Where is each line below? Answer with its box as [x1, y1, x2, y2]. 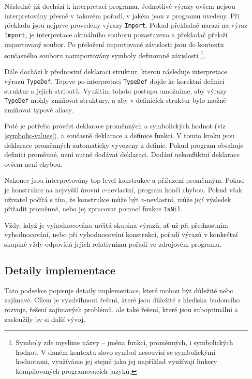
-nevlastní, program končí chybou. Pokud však [104, 185, 242, 194]
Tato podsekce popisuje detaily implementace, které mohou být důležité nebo [4, 285, 234, 295]
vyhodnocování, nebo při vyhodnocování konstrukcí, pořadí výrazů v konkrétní [4, 229, 238, 239]
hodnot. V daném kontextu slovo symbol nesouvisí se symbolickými [15, 347, 216, 357]
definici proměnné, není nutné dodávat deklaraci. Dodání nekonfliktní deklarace [4, 149, 240, 159]
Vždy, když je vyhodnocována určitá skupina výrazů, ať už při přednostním [4, 220, 228, 230]
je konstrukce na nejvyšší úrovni [4, 185, 100, 194]
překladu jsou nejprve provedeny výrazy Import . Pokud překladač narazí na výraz [4, 20, 248, 30]
